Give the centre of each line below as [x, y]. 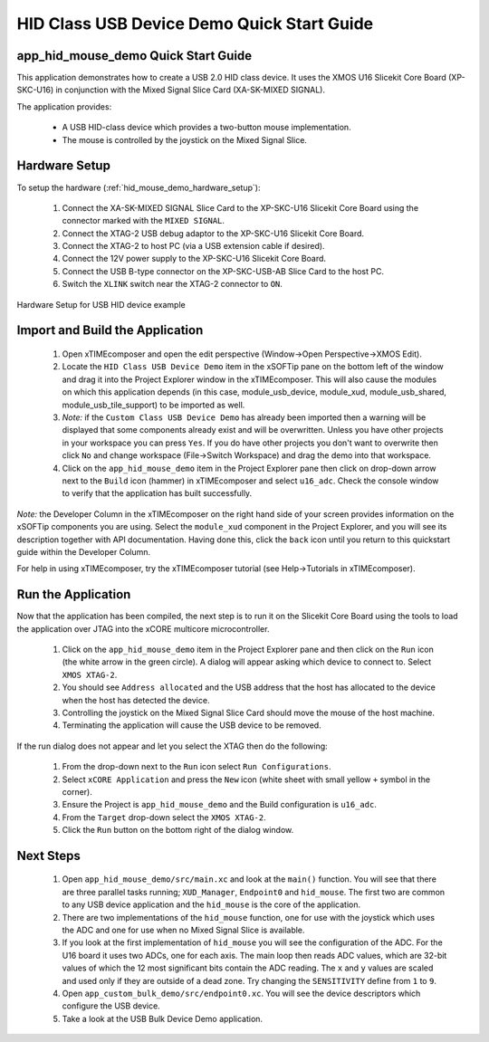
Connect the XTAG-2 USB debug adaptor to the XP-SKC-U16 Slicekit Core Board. [213, 233]
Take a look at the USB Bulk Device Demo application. [162, 1018]
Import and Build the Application [110, 330]
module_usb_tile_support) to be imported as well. [153, 405]
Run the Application [74, 594]
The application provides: [64, 106]
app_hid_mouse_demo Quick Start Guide [134, 56]
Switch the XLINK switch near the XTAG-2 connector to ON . [172, 284]
